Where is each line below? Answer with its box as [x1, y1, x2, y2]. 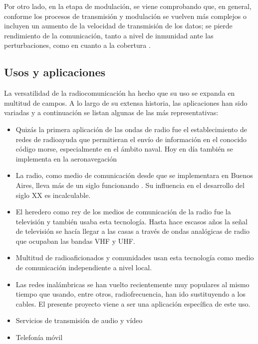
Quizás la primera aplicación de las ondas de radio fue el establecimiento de [15, 124, 247, 134]
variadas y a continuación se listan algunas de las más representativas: [4, 107, 219, 118]
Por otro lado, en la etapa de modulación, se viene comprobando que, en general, [4, 1, 252, 11]
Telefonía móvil [15, 332, 63, 343]
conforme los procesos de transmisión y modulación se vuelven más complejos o [4, 10, 247, 21]
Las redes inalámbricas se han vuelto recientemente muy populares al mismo [15, 279, 250, 289]
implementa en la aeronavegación [15, 153, 117, 164]
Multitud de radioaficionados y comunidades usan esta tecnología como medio [15, 252, 254, 263]
